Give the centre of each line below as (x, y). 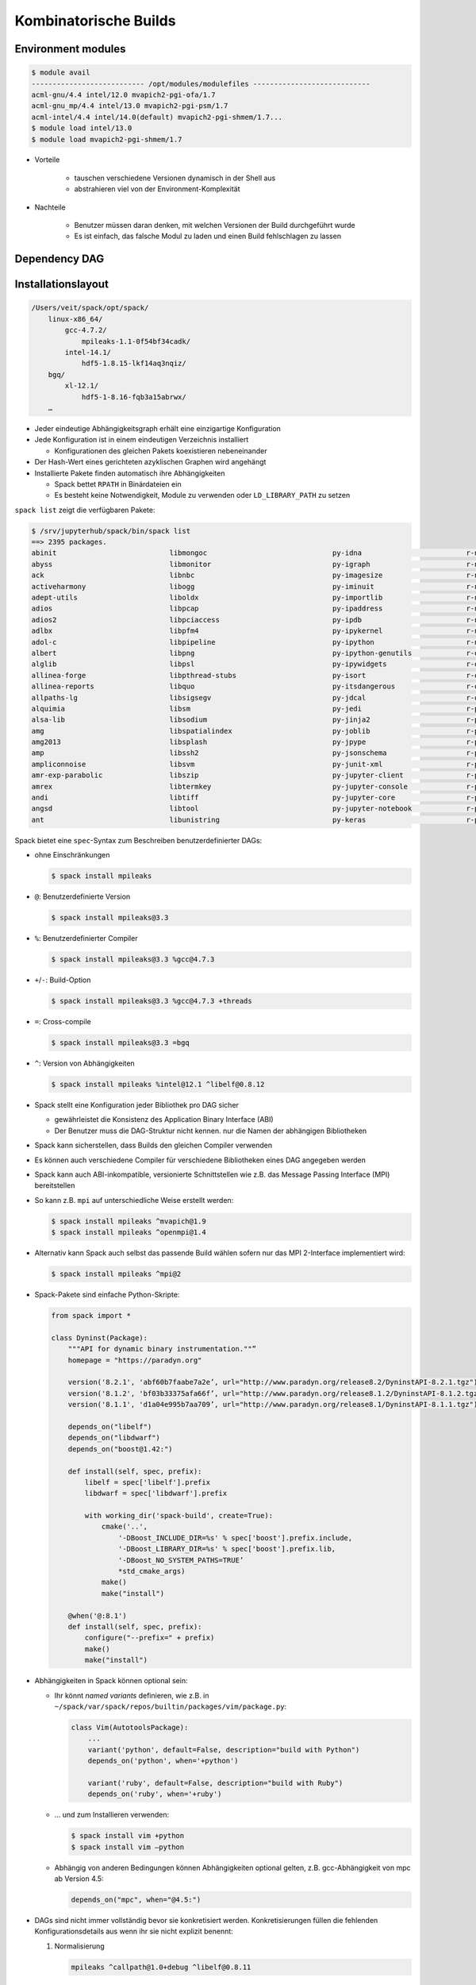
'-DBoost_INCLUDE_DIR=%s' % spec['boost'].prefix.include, (235, 1538)
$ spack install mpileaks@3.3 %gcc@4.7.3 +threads (152, 1001)
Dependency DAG (59, 259)
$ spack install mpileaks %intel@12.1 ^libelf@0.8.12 (158, 1085)
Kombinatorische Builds (95, 21)
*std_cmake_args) (152, 1571)
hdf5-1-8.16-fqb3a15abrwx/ (134, 397)
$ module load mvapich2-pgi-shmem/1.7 (107, 139)
